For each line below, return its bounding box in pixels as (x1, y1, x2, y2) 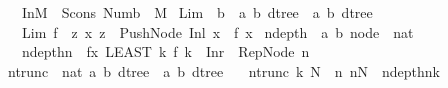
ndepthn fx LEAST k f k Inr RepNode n (21, 41, 310, 62)
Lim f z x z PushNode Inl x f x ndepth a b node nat (21, 21, 414, 42)
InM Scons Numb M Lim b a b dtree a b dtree (21, 2, 373, 22)
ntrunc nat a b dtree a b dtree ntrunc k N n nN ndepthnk (7, 60, 440, 81)
